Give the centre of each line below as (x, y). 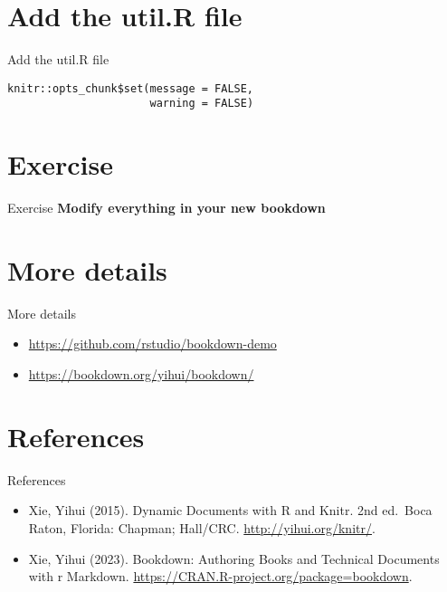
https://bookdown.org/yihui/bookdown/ (141, 374)
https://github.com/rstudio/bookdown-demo (152, 344)
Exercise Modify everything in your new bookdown (166, 208)
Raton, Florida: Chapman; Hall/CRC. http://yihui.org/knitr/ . (202, 527)
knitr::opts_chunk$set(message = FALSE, (131, 88)
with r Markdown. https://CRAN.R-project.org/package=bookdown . (220, 576)
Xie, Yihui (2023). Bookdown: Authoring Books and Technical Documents (234, 558)
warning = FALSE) (202, 104)
